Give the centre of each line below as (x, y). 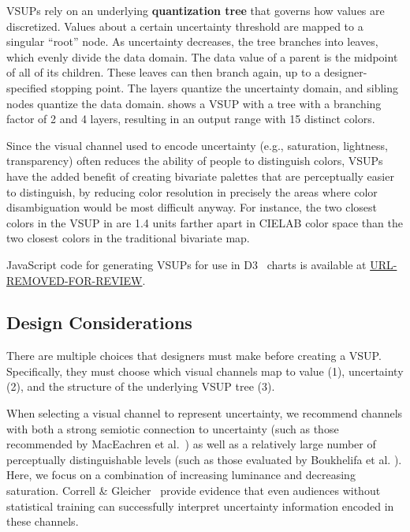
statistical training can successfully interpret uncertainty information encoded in (200, 506)
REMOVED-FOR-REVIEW (75, 280)
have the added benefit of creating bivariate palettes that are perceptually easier (200, 176)
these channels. (43, 521)
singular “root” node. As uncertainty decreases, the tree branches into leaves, (192, 41)
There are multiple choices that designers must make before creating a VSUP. (194, 356)
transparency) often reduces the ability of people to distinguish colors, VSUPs (195, 161)
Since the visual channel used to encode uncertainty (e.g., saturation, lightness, (197, 145)
